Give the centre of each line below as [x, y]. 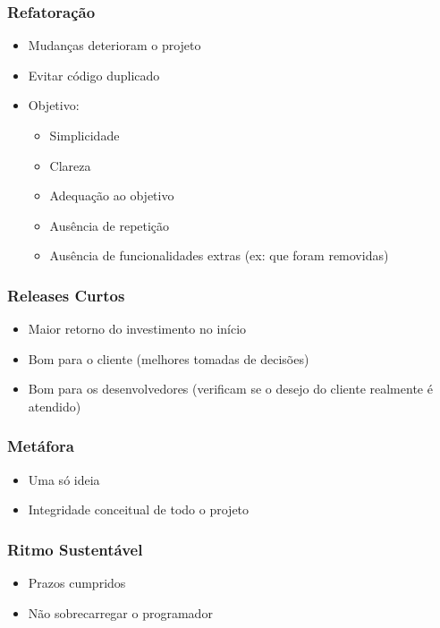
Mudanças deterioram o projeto [114, 45]
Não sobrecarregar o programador [120, 612]
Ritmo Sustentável [75, 549]
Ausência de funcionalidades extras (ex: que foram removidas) [219, 255]
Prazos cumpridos [77, 583]
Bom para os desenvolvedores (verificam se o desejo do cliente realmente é [230, 389]
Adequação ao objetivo [112, 195]
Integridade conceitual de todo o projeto [139, 509]
